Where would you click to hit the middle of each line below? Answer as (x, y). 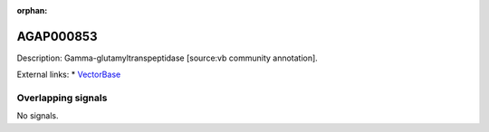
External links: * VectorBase (69, 75)
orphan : (32, 10)
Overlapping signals (62, 98)
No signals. (38, 116)
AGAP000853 (57, 36)
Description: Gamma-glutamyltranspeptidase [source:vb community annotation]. (168, 58)
